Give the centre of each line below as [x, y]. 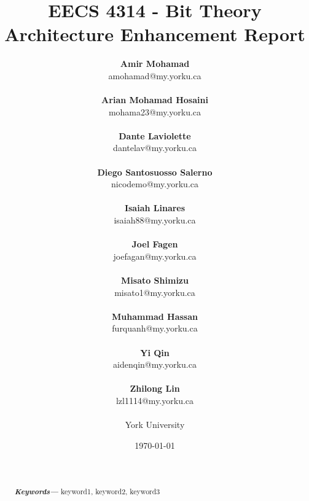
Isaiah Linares [155, 208]
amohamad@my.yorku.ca [155, 75]
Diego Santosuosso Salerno [155, 172]
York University [155, 425]
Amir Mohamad [155, 64]
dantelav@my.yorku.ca [155, 148]
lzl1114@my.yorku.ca [155, 400]
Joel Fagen [155, 244]
